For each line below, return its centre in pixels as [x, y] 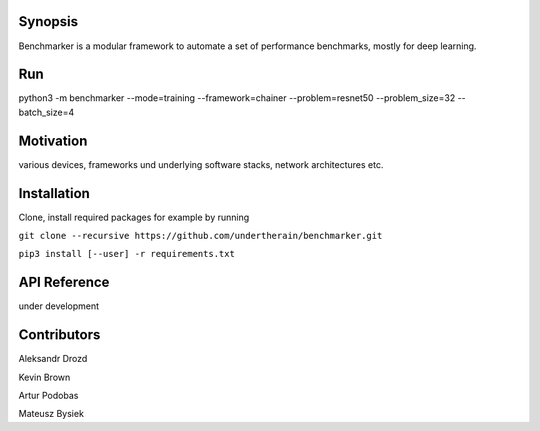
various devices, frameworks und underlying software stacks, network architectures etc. [201, 164]
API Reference [64, 282]
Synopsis [48, 21]
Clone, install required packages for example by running [134, 217]
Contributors [59, 335]
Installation [54, 193]
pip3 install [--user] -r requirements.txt [126, 254]
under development [59, 306]
